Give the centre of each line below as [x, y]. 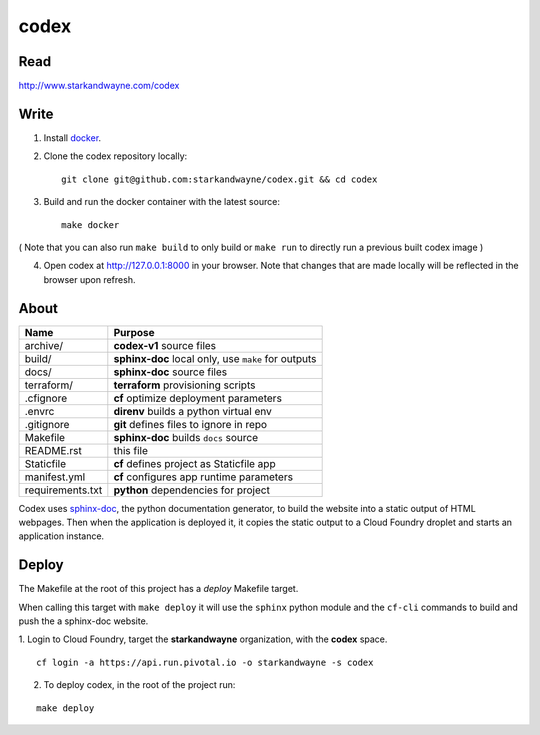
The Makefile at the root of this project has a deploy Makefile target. [158, 589]
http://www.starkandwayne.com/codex [99, 86]
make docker [90, 224]
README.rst [53, 450]
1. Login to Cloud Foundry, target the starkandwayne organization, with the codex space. [203, 639]
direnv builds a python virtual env [192, 411]
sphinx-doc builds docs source [186, 437]
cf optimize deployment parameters [197, 398]
